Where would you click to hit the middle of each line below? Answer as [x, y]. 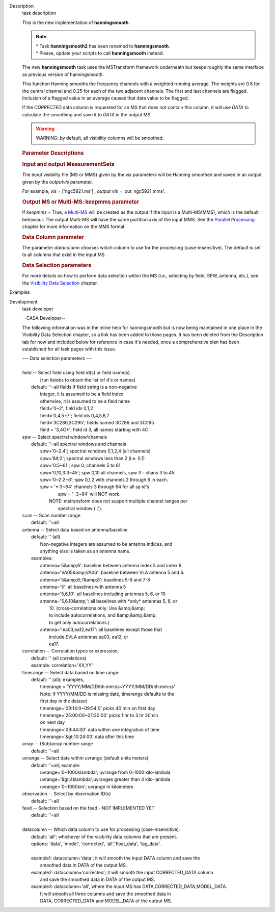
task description [39, 13]
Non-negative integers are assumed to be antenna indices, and [106, 544]
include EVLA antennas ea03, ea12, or [89, 637]
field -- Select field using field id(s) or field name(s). [77, 373]
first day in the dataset [64, 701]
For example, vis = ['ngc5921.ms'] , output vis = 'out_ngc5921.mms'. [94, 191]
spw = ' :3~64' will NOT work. [89, 494]
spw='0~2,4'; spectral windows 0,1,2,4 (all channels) [95, 451]
